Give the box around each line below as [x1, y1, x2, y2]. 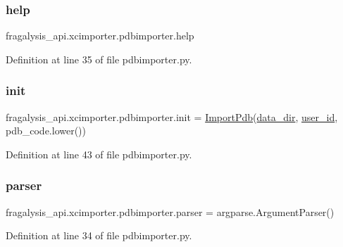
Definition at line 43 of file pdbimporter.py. [6, 146, 192, 161]
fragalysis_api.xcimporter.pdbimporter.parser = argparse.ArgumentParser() [6, 204, 335, 219]
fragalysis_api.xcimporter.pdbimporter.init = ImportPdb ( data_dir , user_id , [6, 109, 338, 124]
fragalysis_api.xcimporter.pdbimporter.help [6, 28, 194, 43]
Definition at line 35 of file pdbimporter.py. [6, 51, 192, 66]
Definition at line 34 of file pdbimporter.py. [6, 228, 192, 243]
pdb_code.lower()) [6, 123, 87, 138]
